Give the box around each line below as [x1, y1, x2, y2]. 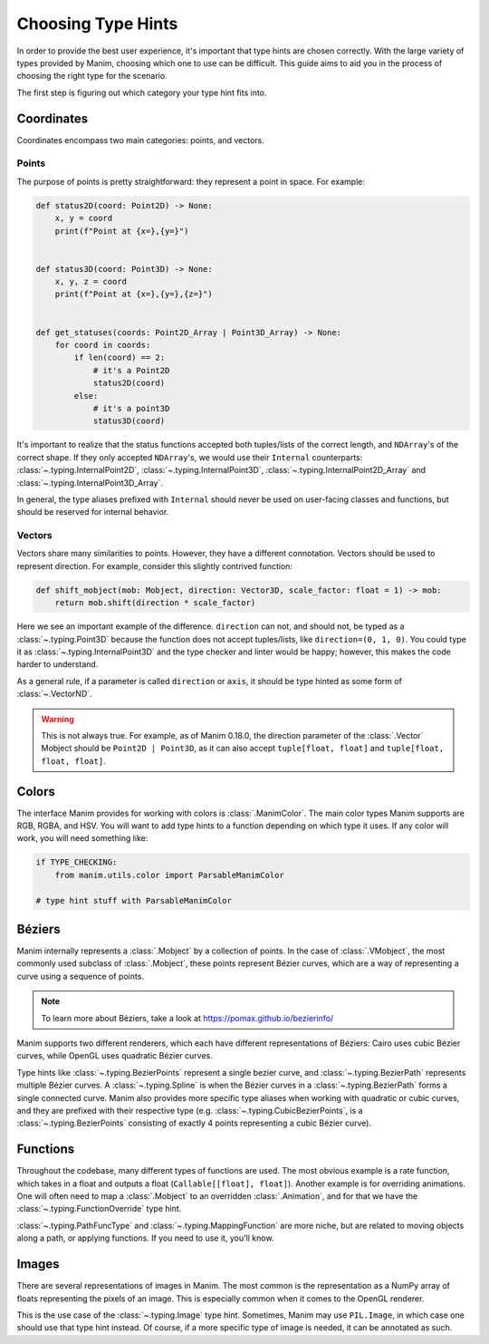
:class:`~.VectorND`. [16, 689, 92, 700]
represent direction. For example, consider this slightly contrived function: [16, 560, 293, 571]
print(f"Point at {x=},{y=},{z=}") [54, 289, 213, 299]
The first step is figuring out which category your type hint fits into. [16, 87, 267, 98]
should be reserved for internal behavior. [16, 507, 169, 517]
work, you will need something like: [16, 833, 149, 844]
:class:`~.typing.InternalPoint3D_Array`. [16, 477, 163, 488]
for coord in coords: [54, 340, 151, 351]
